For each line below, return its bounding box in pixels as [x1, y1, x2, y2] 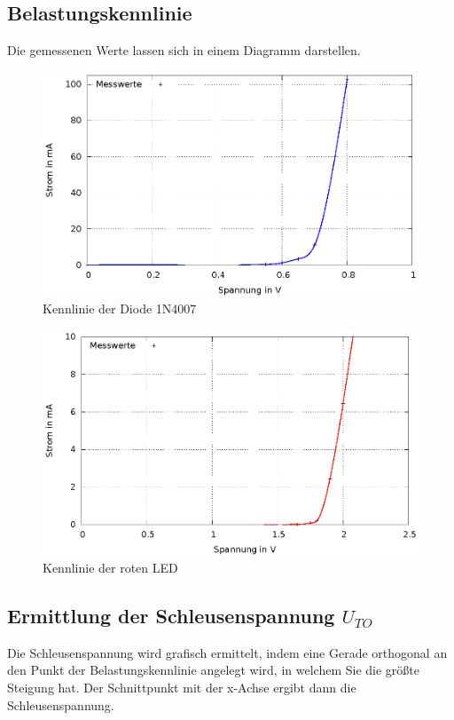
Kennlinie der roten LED [43, 558, 178, 577]
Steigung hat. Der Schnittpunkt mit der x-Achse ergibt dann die [7, 678, 356, 697]
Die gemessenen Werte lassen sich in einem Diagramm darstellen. [7, 41, 361, 59]
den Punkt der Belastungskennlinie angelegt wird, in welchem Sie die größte [7, 661, 419, 679]
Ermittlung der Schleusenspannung [7, 602, 335, 629]
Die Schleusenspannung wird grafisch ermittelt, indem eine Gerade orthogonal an [7, 643, 448, 661]
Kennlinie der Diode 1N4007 [43, 299, 197, 318]
